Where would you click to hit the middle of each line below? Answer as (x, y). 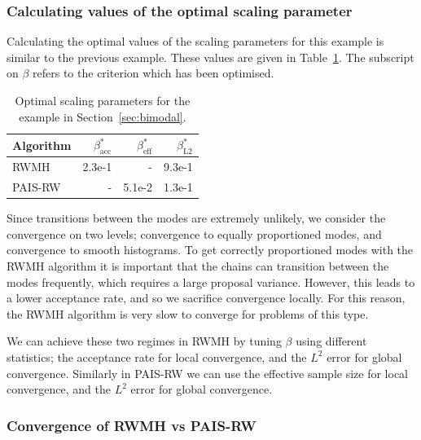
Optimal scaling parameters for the (103, 100)
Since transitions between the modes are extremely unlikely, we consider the (196, 218)
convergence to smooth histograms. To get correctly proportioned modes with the (210, 250)
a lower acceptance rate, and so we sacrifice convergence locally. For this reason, (206, 298)
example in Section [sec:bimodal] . (103, 116)
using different (331, 341)
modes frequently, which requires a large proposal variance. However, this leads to (211, 282)
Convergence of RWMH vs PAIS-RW (132, 425)
